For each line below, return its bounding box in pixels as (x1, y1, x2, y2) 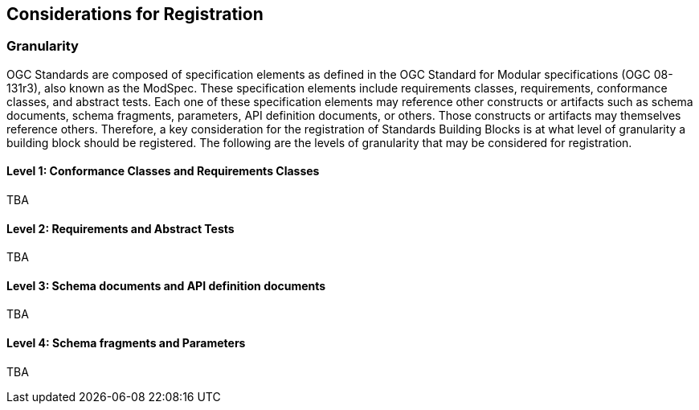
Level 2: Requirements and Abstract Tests (6, 221, 235, 236)
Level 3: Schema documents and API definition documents (6, 278, 326, 293)
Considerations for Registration (6, 4, 264, 24)
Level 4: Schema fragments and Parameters (6, 336, 246, 351)
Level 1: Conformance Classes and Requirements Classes (6, 164, 320, 178)
